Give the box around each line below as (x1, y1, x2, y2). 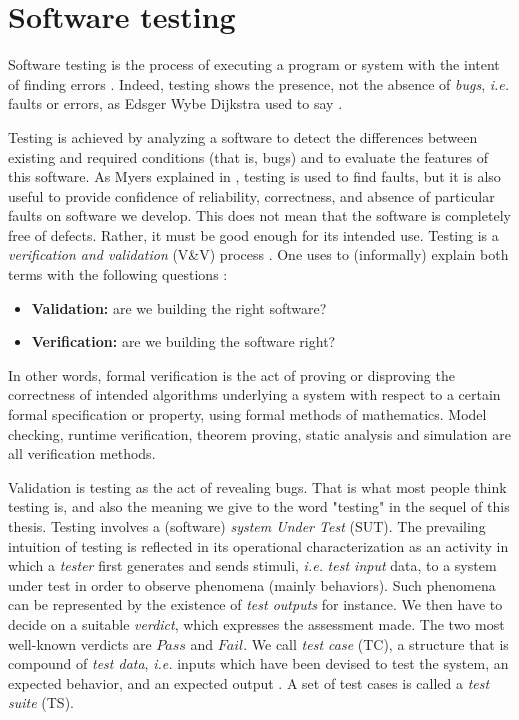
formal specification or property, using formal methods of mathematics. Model (8, 404, 487, 425)
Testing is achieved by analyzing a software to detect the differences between (8, 126, 478, 147)
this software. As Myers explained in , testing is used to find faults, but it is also (8, 166, 501, 187)
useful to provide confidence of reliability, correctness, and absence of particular (8, 185, 495, 206)
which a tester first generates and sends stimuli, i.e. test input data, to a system (8, 555, 497, 576)
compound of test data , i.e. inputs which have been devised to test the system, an (8, 653, 509, 674)
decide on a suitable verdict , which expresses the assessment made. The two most (8, 613, 505, 634)
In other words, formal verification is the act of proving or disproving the (8, 364, 455, 385)
